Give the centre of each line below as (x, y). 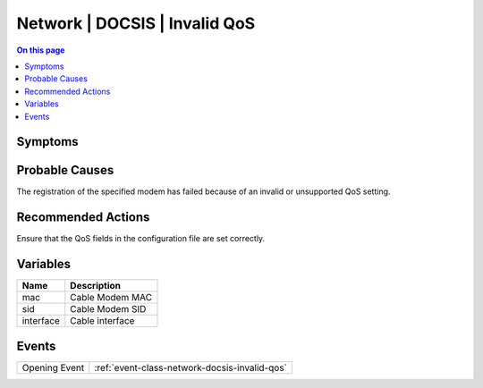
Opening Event (53, 367)
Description (95, 286)
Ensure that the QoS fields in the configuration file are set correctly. (141, 239)
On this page (41, 50)
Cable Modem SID (108, 309)
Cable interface (102, 321)
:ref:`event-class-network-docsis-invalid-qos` (191, 367)
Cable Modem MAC (111, 298)
